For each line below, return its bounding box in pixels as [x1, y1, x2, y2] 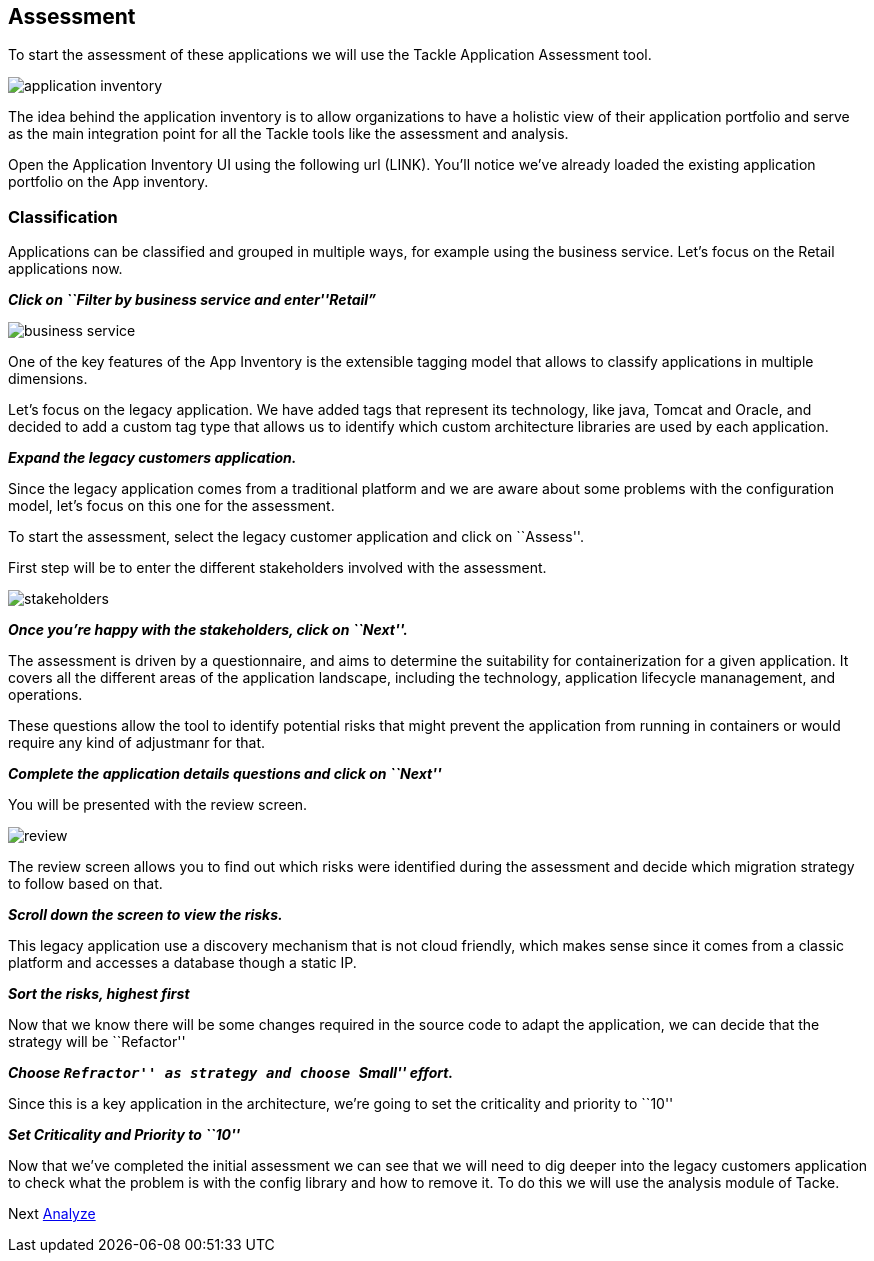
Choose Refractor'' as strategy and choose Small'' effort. [8, 1064, 454, 1082]
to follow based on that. [8, 875, 163, 893]
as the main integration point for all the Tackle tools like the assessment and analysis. [8, 125, 569, 143]
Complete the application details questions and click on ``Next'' [8, 765, 442, 783]
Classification [8, 206, 118, 227]
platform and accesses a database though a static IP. [8, 954, 357, 972]
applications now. [8, 260, 123, 278]
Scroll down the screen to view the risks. [8, 906, 283, 924]
